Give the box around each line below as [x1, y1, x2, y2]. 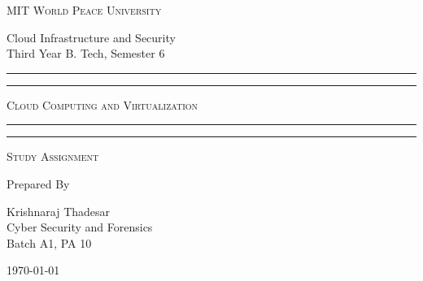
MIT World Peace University [7, 2, 162, 18]
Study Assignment [7, 148, 99, 165]
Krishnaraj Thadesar [7, 202, 111, 219]
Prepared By [7, 175, 70, 192]
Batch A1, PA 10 [7, 234, 92, 251]
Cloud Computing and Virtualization [7, 96, 198, 113]
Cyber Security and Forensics [7, 218, 153, 236]
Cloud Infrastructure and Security [7, 28, 176, 45]
